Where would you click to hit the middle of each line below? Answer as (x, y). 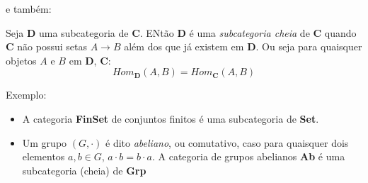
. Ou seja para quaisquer (309, 46)
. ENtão (157, 32)
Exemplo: (26, 95)
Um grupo (45, 142)
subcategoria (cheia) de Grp (84, 170)
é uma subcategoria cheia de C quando (273, 32)
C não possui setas (46, 46)
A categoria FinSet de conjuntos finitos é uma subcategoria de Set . (171, 118)
